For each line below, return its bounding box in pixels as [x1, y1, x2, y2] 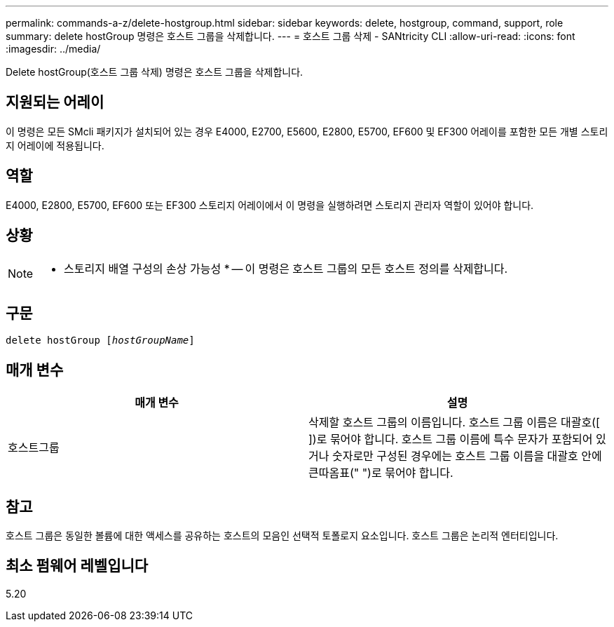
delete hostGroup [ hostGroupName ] [6, 335, 195, 346]
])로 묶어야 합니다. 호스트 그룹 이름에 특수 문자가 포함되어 [308, 432, 593, 447]
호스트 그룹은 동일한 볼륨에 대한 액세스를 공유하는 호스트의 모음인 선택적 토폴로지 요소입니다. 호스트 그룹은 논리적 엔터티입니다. [6, 530, 559, 542]
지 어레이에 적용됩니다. [6, 139, 104, 151]
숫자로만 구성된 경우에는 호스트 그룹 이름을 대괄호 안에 [332, 449, 602, 464]
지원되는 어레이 [6, 93, 104, 112]
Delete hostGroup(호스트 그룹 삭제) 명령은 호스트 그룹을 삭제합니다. [6, 66, 303, 78]
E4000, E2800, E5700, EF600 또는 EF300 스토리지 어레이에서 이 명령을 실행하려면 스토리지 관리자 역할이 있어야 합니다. [6, 198, 534, 211]
